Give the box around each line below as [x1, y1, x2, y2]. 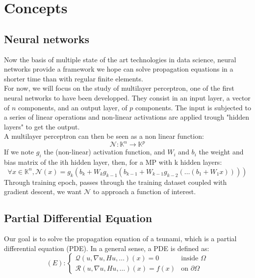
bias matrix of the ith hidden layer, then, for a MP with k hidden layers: [4, 157, 222, 167]
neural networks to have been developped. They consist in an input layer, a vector [4, 92, 251, 102]
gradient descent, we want [4, 186, 82, 197]
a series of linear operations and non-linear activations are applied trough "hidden [4, 112, 250, 122]
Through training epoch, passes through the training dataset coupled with [4, 177, 227, 187]
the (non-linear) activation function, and [44, 147, 165, 157]
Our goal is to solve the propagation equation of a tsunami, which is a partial [4, 233, 237, 244]
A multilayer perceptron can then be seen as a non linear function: [4, 131, 204, 141]
